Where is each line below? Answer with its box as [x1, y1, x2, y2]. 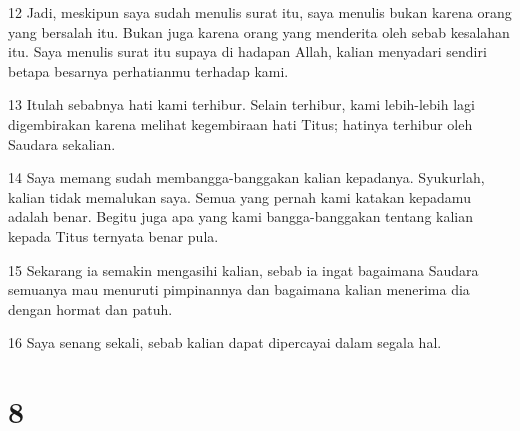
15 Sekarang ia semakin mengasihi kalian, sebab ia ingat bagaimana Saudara [8, 259, 479, 280]
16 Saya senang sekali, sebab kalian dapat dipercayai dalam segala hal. [8, 332, 442, 353]
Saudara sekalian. [8, 133, 116, 154]
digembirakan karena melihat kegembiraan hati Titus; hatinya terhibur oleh [8, 113, 473, 134]
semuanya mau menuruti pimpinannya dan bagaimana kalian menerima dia [8, 279, 470, 300]
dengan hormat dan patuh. [8, 298, 173, 319]
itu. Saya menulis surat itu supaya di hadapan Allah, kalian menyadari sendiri [8, 41, 487, 62]
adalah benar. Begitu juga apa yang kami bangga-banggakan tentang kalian [8, 206, 474, 227]
